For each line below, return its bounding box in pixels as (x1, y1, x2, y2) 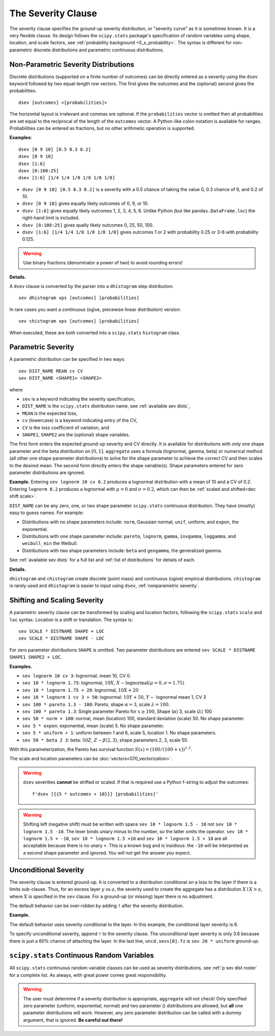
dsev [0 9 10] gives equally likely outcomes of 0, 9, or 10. (22, 200, 149, 206)
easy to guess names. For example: (9, 510, 84, 516)
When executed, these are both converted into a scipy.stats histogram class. (9, 329, 181, 336)
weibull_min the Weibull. (22, 540, 78, 546)
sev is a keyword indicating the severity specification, (22, 396, 135, 402)
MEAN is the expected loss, (22, 410, 78, 416)
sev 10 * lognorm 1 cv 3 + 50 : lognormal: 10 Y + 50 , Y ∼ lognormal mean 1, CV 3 (22, 694, 206, 700)
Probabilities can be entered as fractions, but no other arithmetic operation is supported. (9, 125, 196, 131)
